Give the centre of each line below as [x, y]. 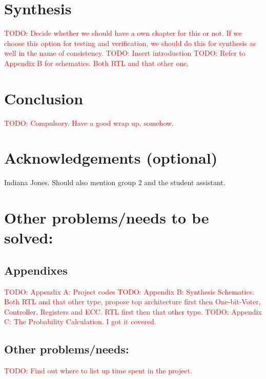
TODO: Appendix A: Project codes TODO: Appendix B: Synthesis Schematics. [129, 291]
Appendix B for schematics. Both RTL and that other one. [97, 63]
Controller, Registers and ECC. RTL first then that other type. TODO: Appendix [133, 311]
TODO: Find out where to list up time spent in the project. [98, 371]
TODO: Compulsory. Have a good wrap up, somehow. [89, 122]
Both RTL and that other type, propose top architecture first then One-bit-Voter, [132, 302]
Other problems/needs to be [107, 218]
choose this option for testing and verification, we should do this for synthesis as [130, 43]
